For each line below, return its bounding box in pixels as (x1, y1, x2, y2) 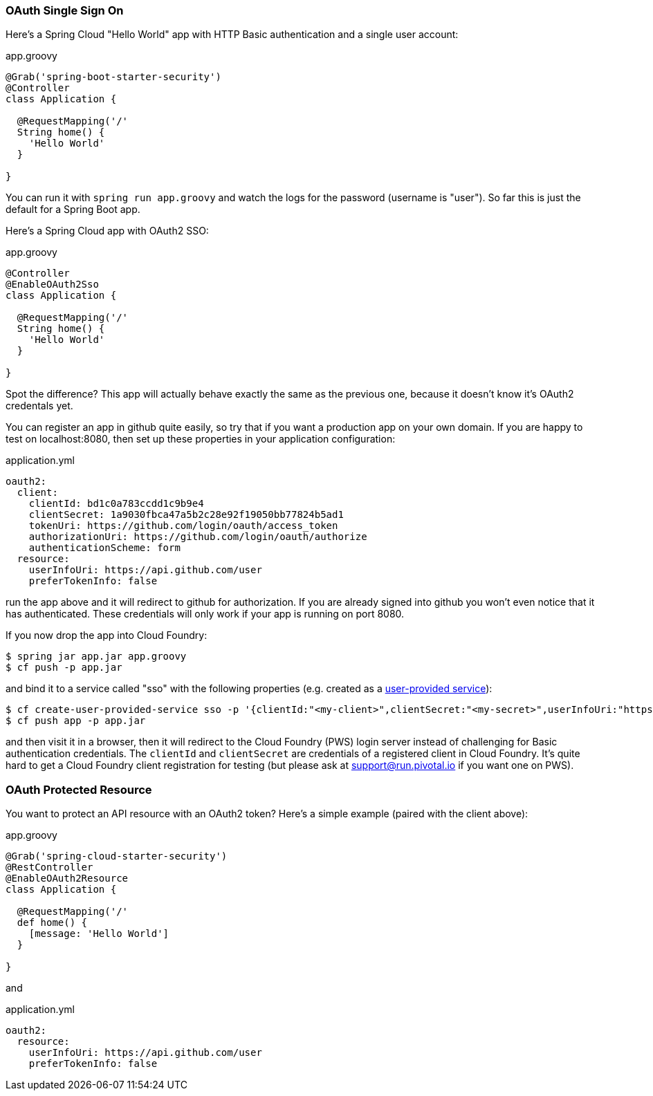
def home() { (17, 917, 88, 929)
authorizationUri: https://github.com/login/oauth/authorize (28, 531, 367, 543)
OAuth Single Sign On (6, 3, 124, 17)
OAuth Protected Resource (6, 782, 152, 797)
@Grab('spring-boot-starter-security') (6, 71, 221, 83)
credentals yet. (6, 400, 73, 412)
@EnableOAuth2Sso (6, 279, 99, 290)
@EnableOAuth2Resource (6, 873, 129, 884)
